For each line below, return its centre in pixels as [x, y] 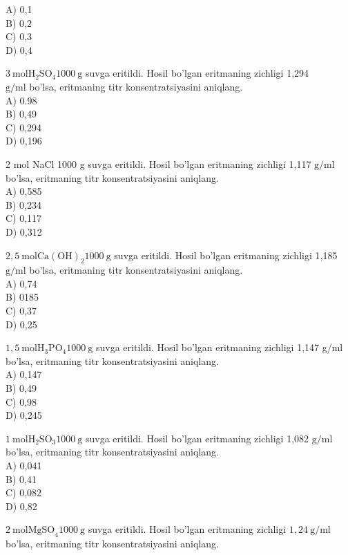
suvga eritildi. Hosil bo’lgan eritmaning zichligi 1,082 [197, 438]
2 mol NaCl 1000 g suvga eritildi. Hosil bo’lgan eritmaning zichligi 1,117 [158, 163]
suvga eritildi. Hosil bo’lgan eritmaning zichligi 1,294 [197, 73]
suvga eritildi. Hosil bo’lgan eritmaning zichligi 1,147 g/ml [219, 347]
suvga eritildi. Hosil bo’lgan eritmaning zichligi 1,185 [226, 255]
